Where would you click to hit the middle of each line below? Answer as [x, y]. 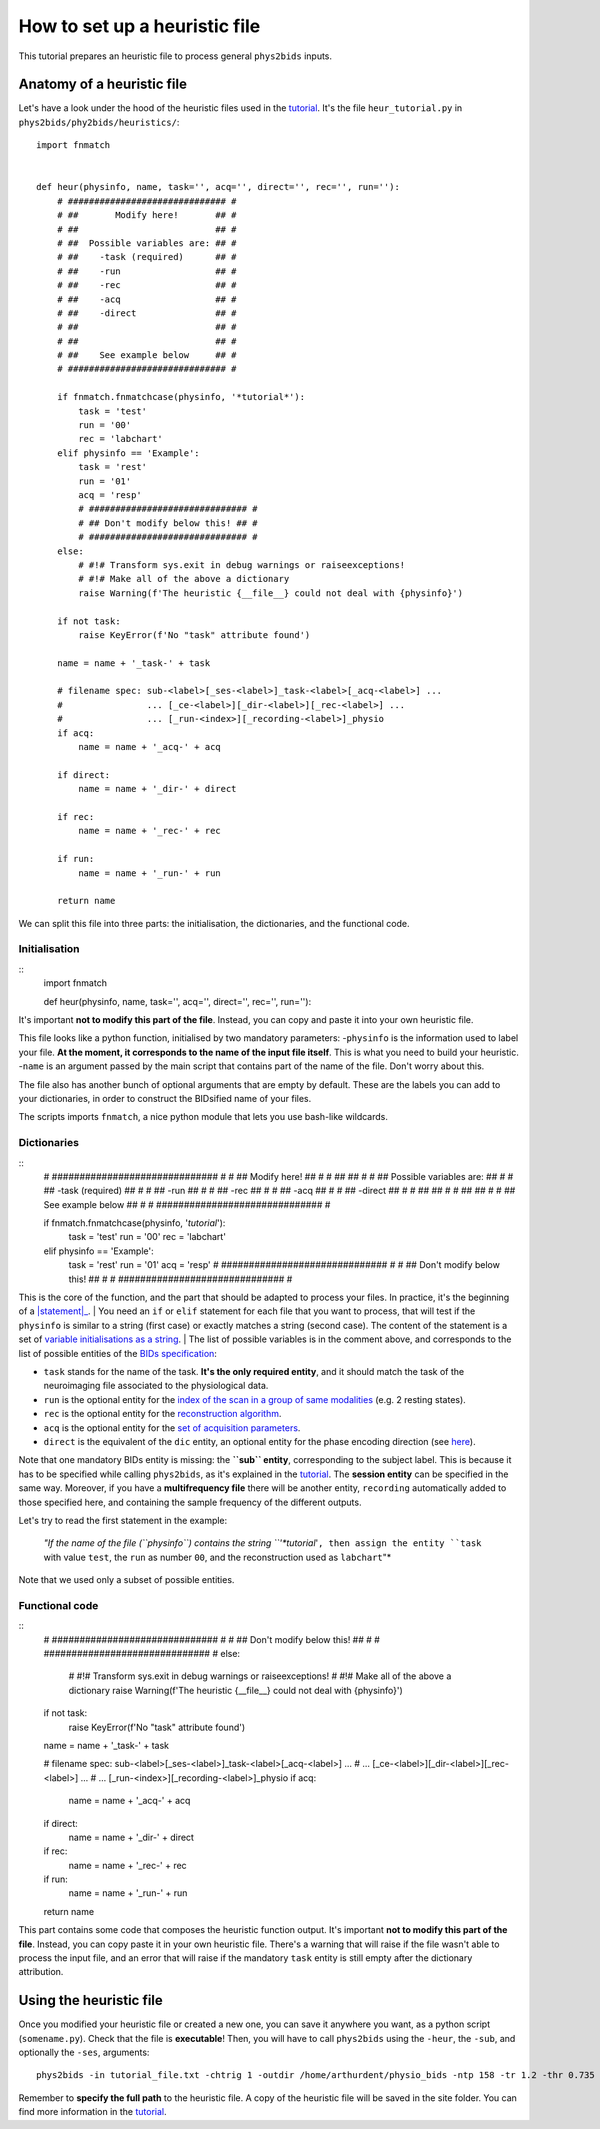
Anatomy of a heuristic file [102, 84]
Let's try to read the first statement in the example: [123, 1520]
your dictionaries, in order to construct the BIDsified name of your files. [165, 1098]
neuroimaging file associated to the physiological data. [156, 1386]
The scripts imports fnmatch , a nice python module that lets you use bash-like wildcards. [203, 1117]
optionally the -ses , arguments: [84, 2052]
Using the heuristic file [91, 2000]
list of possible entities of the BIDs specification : [117, 1353]
